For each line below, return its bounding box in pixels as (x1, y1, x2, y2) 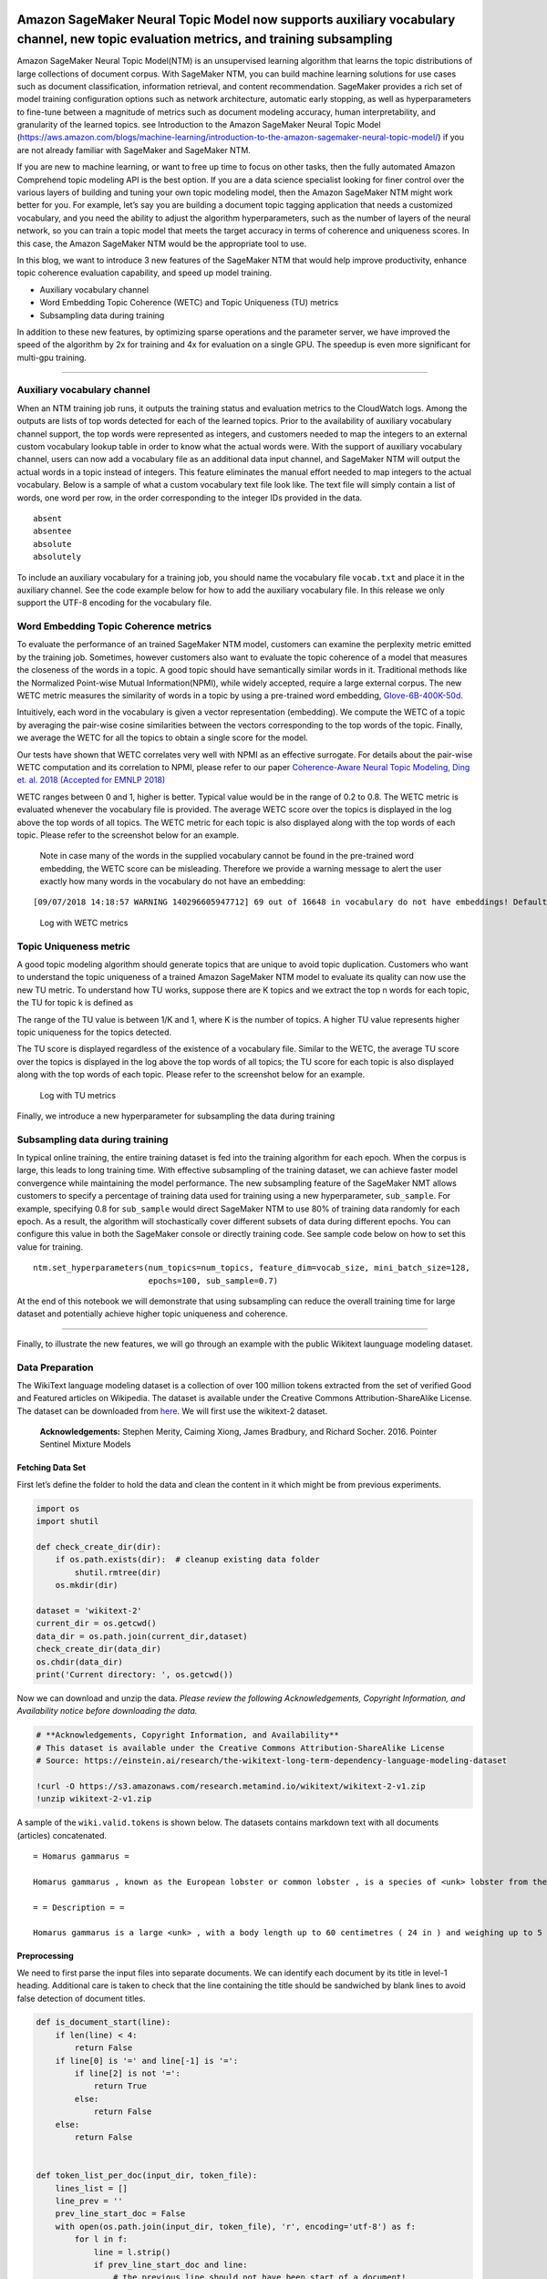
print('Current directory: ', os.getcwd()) (36, 1669, 234, 1679)
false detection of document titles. (16, 1993, 146, 2004)
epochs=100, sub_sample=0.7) (148, 1275, 278, 1285)
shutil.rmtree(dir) (74, 1567, 161, 1577)
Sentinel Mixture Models (39, 1439, 131, 1449)
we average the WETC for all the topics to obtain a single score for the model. (16, 732, 309, 743)
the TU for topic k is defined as (16, 997, 134, 1008)
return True (93, 2081, 148, 2091)
